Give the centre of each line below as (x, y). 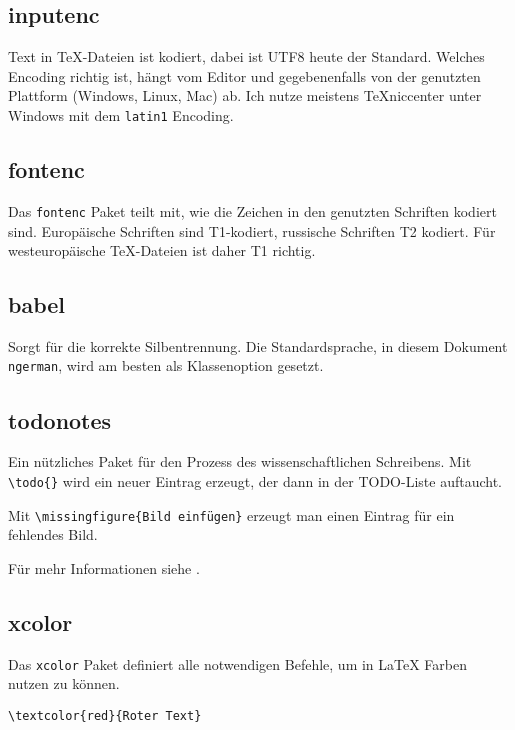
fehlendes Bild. (53, 534)
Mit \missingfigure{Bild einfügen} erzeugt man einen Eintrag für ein (231, 514)
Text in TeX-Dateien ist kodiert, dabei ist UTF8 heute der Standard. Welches (246, 56)
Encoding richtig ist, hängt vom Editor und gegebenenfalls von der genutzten (244, 75)
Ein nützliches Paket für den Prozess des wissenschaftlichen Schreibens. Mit (240, 461)
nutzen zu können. (64, 683)
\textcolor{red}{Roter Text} (105, 715)
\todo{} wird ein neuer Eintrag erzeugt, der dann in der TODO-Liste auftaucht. (255, 480)
